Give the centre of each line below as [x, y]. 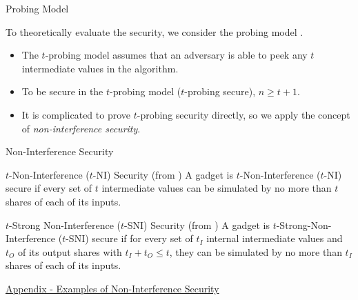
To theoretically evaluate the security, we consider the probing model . [155, 31]
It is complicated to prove [76, 114]
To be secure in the [62, 91]
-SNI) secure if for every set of [129, 238]
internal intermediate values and [275, 238]
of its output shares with [70, 251]
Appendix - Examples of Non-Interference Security [112, 288]
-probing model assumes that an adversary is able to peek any [176, 55]
